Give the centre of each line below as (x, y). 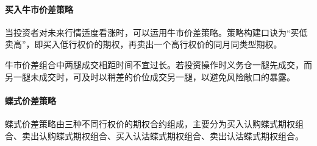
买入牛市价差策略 (39, 9)
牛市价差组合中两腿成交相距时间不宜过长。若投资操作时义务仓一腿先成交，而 (158, 64)
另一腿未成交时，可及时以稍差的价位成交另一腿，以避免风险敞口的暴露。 (150, 76)
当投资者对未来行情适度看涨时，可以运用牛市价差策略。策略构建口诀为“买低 (156, 32)
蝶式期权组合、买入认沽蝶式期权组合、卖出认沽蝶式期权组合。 (180, 135)
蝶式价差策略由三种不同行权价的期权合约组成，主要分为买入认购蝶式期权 (150, 123)
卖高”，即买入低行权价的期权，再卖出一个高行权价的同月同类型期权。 (144, 44)
